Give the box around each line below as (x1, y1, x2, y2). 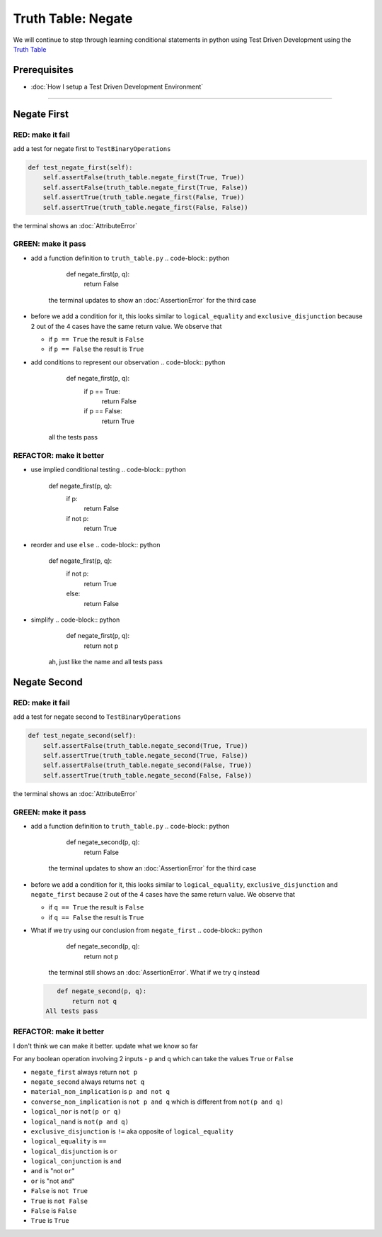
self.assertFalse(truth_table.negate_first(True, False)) (42, 183, 248, 191)
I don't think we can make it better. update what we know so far (13, 1041, 198, 1050)
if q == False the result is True (48, 913, 144, 922)
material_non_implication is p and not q (30, 1087, 170, 1096)
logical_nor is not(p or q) (30, 1107, 122, 1116)
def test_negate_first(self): (28, 163, 133, 172)
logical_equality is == (30, 1137, 107, 1146)
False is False (30, 1207, 77, 1215)
